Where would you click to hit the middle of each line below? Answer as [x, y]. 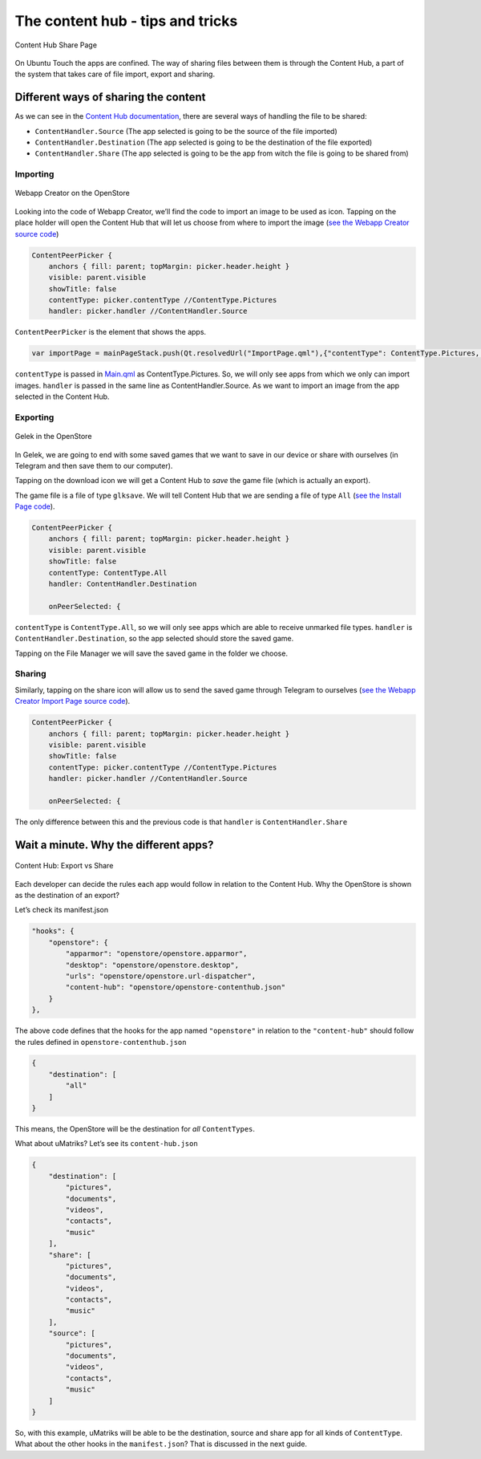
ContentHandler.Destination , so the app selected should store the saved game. [154, 639]
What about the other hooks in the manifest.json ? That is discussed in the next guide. [161, 1444]
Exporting [34, 417]
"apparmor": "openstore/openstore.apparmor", [156, 954]
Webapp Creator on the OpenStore [72, 193]
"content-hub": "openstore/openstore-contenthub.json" [176, 988]
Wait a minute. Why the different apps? [114, 845]
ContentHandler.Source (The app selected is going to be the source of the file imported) [186, 131]
